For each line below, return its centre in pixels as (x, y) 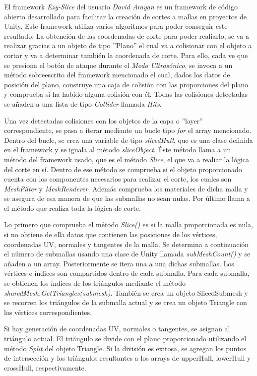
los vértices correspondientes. (48, 312)
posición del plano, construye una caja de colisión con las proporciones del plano (126, 84)
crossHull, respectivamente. (45, 367)
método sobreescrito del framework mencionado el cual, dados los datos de (117, 75)
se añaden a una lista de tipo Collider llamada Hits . (83, 103)
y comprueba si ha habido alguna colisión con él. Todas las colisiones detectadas (126, 94)
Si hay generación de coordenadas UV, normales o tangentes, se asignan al (117, 329)
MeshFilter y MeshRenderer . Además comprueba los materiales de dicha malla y (126, 188)
